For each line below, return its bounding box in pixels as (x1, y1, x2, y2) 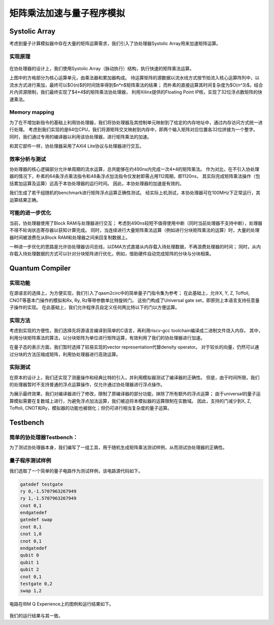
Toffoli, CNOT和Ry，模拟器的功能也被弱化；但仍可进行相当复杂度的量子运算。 (9, 405, 172, 411)
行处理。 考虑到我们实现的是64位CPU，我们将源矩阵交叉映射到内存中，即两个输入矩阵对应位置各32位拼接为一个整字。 (9, 127, 258, 133)
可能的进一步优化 (9, 209, 51, 216)
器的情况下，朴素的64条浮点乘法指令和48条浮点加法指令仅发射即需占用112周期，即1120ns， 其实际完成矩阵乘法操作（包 (9, 173, 260, 179)
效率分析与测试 (9, 155, 46, 163)
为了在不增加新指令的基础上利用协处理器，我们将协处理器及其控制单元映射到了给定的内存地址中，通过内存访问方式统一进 (9, 119, 263, 126)
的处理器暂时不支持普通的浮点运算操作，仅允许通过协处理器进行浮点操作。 (9, 382, 165, 388)
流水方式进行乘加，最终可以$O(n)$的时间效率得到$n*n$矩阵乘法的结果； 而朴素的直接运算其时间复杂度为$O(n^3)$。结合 (9, 82, 263, 88)
